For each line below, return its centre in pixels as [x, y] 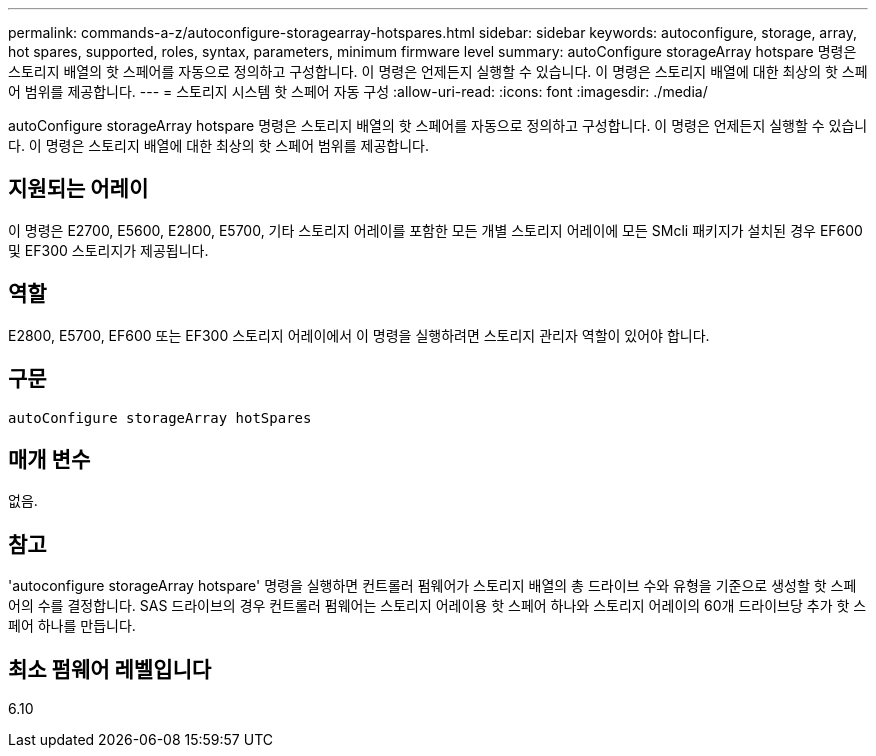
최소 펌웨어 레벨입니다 [110, 669]
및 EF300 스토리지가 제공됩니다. [108, 250]
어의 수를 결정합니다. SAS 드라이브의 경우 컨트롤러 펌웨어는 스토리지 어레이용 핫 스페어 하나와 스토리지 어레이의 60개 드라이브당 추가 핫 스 [437, 606]
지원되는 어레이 [78, 189]
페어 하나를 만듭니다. [72, 626]
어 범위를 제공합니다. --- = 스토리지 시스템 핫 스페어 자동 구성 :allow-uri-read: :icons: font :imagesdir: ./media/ [358, 91]
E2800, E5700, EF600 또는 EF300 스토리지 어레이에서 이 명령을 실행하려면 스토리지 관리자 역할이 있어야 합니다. [359, 335]
